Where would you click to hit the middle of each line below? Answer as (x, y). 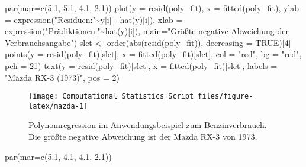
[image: (44, 96)
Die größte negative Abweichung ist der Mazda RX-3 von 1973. (143, 137)
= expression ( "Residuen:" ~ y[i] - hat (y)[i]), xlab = (94, 19)
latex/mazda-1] (58, 106)
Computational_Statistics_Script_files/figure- (158, 96)
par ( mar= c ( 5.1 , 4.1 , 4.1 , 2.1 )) (58, 156)
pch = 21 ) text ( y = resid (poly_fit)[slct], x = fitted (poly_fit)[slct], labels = (141, 65)
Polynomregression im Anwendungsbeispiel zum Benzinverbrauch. (148, 125)
